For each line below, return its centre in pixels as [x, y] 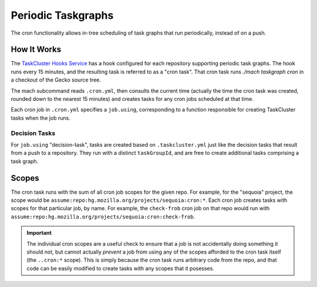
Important [39, 233]
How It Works [36, 50]
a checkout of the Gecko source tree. [56, 80]
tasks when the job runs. [41, 118]
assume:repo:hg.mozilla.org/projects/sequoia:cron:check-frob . [103, 217]
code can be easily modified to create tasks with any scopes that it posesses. [120, 268]
